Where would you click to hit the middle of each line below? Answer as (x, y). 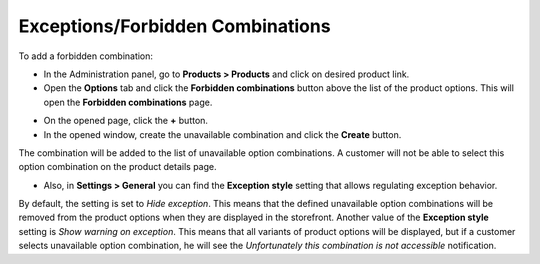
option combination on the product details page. (117, 167)
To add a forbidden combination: (86, 56)
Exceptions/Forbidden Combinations (174, 26)
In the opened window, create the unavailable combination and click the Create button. (222, 134)
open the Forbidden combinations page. (128, 102)
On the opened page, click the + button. (126, 121)
